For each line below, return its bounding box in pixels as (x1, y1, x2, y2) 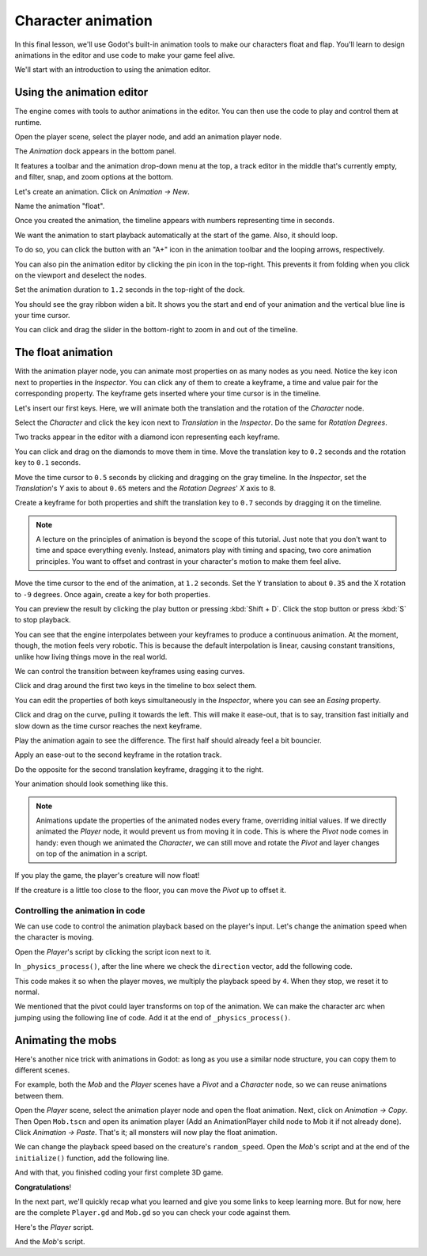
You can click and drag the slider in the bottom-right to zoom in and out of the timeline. (14, 325, 298, 335)
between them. (14, 1091, 64, 1100)
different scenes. (14, 1065, 70, 1075)
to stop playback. (14, 615, 71, 625)
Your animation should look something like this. (14, 779, 168, 789)
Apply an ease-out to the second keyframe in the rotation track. (14, 750, 222, 759)
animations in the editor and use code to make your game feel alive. (14, 50, 236, 59)
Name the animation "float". (14, 201, 105, 210)
